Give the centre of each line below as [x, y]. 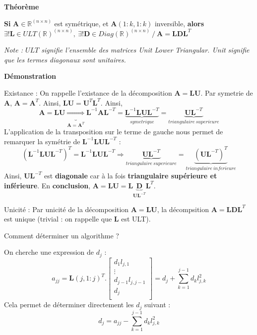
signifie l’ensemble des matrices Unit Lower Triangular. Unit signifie [145, 50]
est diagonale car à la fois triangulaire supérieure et [131, 176]
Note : [13, 50]
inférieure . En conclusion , [47, 185]
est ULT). [136, 219]
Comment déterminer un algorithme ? [62, 235]
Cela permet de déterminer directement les [69, 305]
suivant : [157, 305]
